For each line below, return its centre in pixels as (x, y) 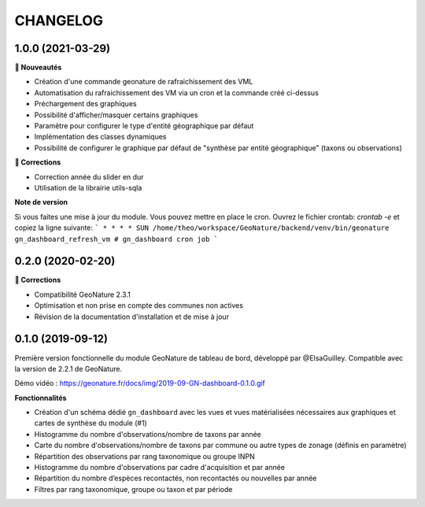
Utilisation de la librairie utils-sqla (88, 187)
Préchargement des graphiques (85, 104)
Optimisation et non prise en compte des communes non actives (139, 305)
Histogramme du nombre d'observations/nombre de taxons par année (148, 434)
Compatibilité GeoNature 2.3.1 (83, 294)
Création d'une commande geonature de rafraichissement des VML (144, 82)
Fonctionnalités (41, 398)
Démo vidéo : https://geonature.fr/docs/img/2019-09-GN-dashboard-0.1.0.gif (140, 383)
